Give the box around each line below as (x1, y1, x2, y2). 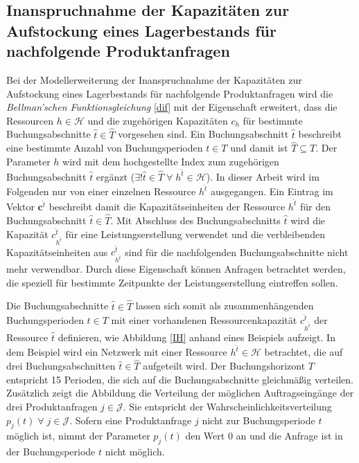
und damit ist (230, 140, 288, 155)
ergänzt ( (96, 169, 135, 183)
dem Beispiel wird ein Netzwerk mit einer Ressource (6, 345, 227, 359)
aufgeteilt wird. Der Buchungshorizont (143, 358, 306, 373)
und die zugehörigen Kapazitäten (87, 113, 228, 127)
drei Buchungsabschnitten (6, 358, 116, 373)
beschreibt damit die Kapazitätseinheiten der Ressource (49, 199, 286, 213)
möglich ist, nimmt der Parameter (6, 428, 150, 443)
